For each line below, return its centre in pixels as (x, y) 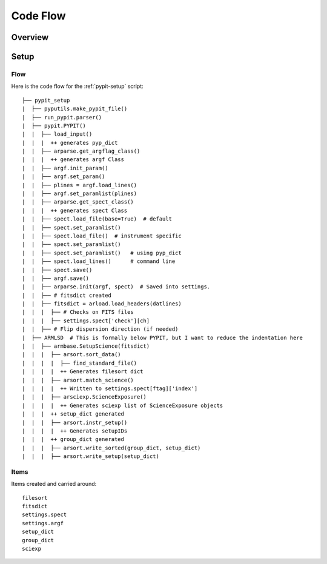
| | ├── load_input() (57, 134)
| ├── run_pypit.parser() (62, 117)
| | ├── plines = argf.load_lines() (80, 185)
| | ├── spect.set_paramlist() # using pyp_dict (102, 253)
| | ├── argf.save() (56, 278)
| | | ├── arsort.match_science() (78, 380)
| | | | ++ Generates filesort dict (83, 372)
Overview (30, 37)
